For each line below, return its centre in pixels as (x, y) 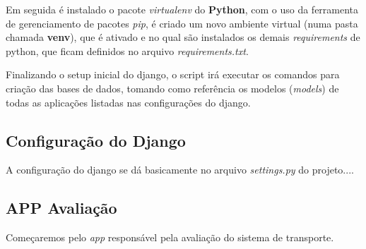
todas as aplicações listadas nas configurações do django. (128, 102)
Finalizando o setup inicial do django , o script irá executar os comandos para (173, 74)
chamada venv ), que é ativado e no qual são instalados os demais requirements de (183, 37)
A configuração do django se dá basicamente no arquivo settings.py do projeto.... (180, 170)
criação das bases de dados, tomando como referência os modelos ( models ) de (172, 88)
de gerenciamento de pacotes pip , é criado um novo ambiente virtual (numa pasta (182, 23)
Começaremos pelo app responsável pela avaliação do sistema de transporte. (170, 237)
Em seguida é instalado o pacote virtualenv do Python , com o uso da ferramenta (182, 9)
